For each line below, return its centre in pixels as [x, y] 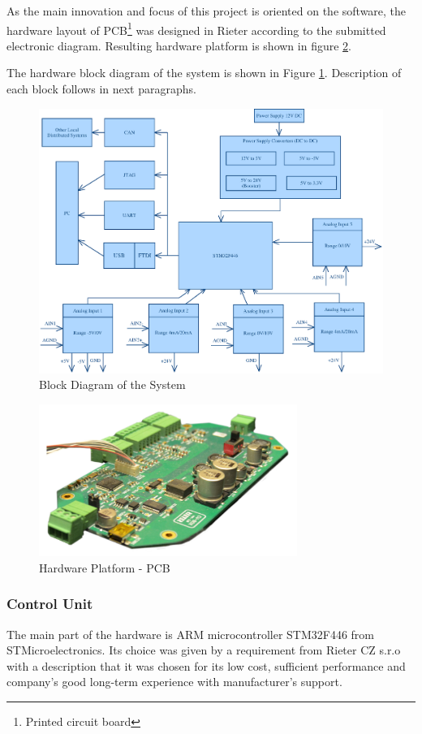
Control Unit [50, 604]
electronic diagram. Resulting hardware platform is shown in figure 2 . [179, 45]
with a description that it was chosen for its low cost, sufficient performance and [206, 665]
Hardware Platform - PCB [105, 567]
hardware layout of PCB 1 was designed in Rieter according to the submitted [196, 28]
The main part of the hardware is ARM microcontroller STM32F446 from [191, 634]
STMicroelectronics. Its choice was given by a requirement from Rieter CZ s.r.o [204, 650]
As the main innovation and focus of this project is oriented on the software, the [207, 11]
